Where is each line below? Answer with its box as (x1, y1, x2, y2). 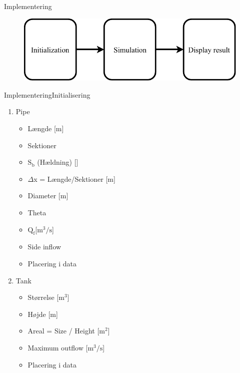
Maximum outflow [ (27, 342, 88, 352)
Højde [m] (27, 308, 58, 319)
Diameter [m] (27, 190, 68, 201)
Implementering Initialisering (4, 89, 90, 100)
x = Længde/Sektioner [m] (33, 173, 115, 184)
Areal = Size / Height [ (27, 325, 99, 336)
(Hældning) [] (37, 157, 78, 167)
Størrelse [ (27, 292, 59, 302)
